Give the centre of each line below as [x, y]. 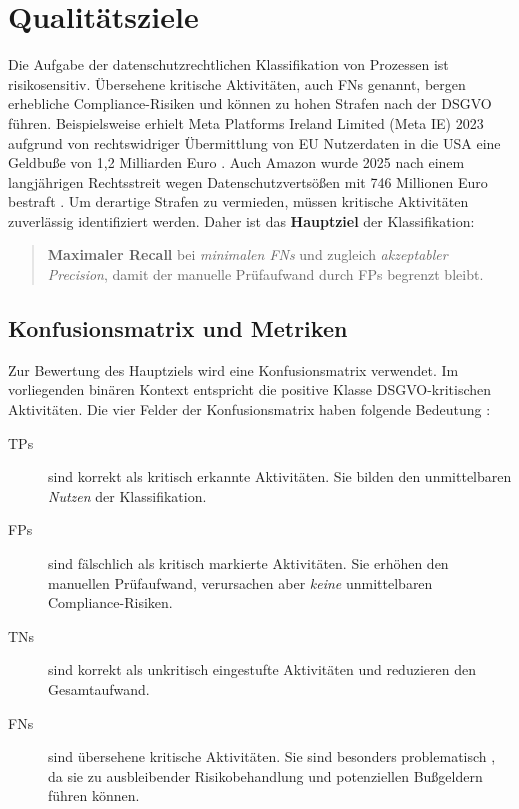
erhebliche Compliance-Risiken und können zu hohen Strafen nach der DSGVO [250, 103]
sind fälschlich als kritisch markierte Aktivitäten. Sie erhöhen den [248, 563]
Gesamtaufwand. [99, 688]
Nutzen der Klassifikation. [127, 495]
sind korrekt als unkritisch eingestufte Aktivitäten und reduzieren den [262, 669]
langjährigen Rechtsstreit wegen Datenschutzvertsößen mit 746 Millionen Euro [248, 181]
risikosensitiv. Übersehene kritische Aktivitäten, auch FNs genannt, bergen [237, 83]
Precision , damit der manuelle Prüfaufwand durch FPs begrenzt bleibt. [265, 274]
